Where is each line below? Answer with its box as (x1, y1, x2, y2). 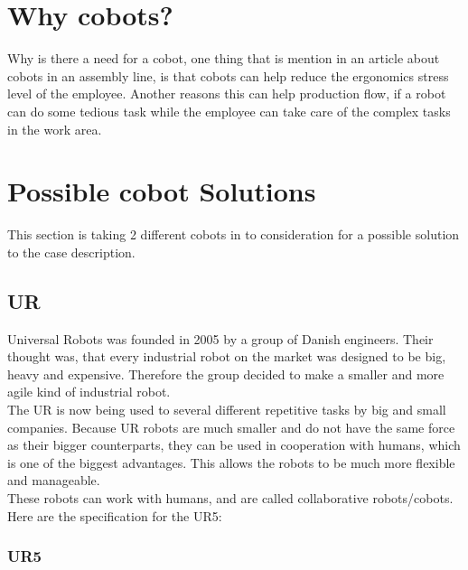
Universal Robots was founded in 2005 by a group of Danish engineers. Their (7, 329, 434, 348)
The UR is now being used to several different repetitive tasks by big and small (7, 399, 446, 418)
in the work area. (7, 119, 102, 138)
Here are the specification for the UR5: (7, 506, 222, 525)
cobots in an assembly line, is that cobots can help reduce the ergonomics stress (7, 66, 449, 85)
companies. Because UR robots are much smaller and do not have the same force (7, 417, 455, 436)
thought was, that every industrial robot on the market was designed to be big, (7, 347, 446, 366)
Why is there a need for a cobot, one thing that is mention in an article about (7, 49, 440, 68)
